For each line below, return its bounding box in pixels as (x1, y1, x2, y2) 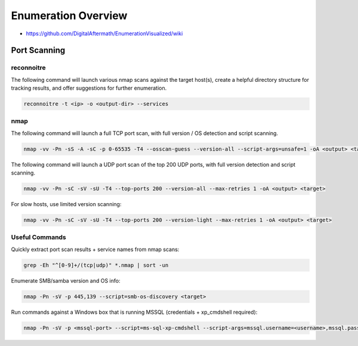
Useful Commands (11, 233, 67, 241)
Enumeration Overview (11, 9, 128, 22)
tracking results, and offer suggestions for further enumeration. (11, 84, 167, 92)
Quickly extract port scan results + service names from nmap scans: (11, 246, 180, 253)
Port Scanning (11, 45, 66, 56)
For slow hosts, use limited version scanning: (11, 201, 122, 208)
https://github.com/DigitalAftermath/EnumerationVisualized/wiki (26, 30, 183, 37)
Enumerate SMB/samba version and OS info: (11, 277, 121, 284)
